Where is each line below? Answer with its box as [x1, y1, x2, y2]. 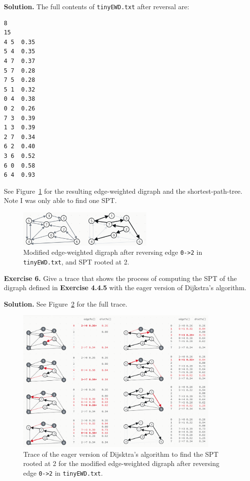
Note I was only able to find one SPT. [4, 195, 117, 205]
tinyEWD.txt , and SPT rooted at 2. [23, 256, 129, 266]
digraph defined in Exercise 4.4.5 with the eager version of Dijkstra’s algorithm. [4, 282, 247, 293]
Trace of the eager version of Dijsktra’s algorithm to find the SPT [23, 449, 219, 459]
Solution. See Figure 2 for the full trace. [4, 298, 127, 309]
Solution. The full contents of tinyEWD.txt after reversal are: [4, 1, 189, 11]
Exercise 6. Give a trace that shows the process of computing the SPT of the [4, 273, 237, 283]
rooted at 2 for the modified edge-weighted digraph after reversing [23, 458, 219, 468]
